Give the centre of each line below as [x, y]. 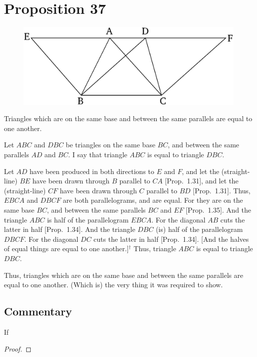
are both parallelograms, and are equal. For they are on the [153, 200]
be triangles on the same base [111, 145]
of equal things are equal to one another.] [66, 248]
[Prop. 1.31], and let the [202, 181]
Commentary [38, 311]
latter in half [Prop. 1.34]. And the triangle [70, 229]
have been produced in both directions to [92, 171]
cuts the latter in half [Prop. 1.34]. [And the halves [171, 239]
